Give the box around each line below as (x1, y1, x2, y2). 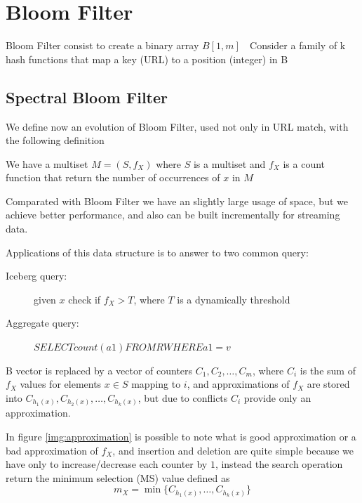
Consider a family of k (250, 38, 346, 53)
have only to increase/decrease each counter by (6, 457, 208, 471)
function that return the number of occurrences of (6, 170, 220, 185)
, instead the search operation (215, 457, 343, 471)
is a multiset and (193, 156, 266, 171)
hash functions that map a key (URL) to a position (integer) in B (6, 51, 288, 66)
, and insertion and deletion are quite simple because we (112, 443, 354, 457)
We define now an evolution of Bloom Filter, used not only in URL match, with (6, 119, 349, 133)
